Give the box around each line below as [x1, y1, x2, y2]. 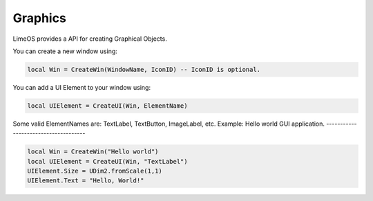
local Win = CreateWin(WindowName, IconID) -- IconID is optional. [27, 66, 261, 73]
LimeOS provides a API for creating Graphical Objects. [12, 35, 167, 43]
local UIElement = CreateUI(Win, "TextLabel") [27, 157, 188, 165]
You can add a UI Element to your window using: [12, 83, 151, 91]
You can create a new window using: [12, 47, 117, 55]
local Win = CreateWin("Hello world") [27, 148, 159, 155]
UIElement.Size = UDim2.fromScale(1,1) [27, 167, 162, 175]
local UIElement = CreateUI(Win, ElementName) [27, 102, 188, 110]
